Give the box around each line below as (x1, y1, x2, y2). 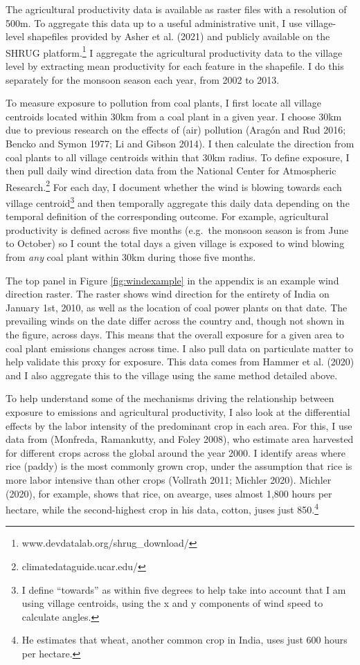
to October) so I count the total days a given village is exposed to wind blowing (6, 236, 345, 250)
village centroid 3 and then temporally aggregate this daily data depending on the (6, 194, 350, 210)
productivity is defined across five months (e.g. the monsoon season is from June (6, 222, 349, 237)
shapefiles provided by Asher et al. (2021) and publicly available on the (27, 29, 330, 44)
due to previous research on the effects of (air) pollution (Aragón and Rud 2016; (6, 122, 346, 137)
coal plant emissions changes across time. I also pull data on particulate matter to (6, 340, 353, 355)
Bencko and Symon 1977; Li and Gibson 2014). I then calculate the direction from (6, 136, 354, 150)
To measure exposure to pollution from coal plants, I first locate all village (6, 95, 321, 110)
